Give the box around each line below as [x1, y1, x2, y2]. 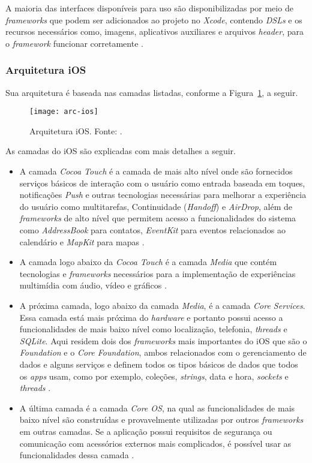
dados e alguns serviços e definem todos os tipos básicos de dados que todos [19, 357, 298, 370]
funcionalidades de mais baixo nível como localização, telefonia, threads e [19, 323, 287, 335]
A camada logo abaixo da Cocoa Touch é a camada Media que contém [19, 255, 277, 268]
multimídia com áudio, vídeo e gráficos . [19, 279, 167, 291]
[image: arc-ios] [29, 107, 98, 116]
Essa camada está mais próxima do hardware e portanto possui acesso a [19, 311, 283, 323]
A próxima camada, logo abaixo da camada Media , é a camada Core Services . [19, 299, 305, 311]
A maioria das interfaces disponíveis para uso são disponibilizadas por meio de [5, 2, 293, 14]
